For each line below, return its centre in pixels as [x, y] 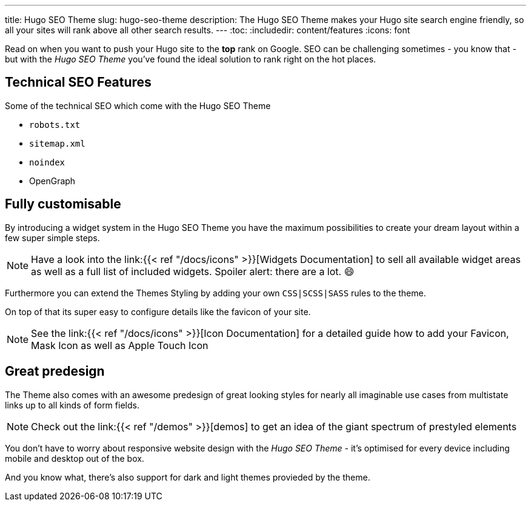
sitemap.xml [57, 143]
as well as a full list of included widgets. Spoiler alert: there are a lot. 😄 [193, 271]
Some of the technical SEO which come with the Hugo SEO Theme [138, 105]
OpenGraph [52, 181]
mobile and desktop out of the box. [75, 458]
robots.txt [55, 125]
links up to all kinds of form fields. [72, 405]
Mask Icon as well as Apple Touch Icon [120, 345]
